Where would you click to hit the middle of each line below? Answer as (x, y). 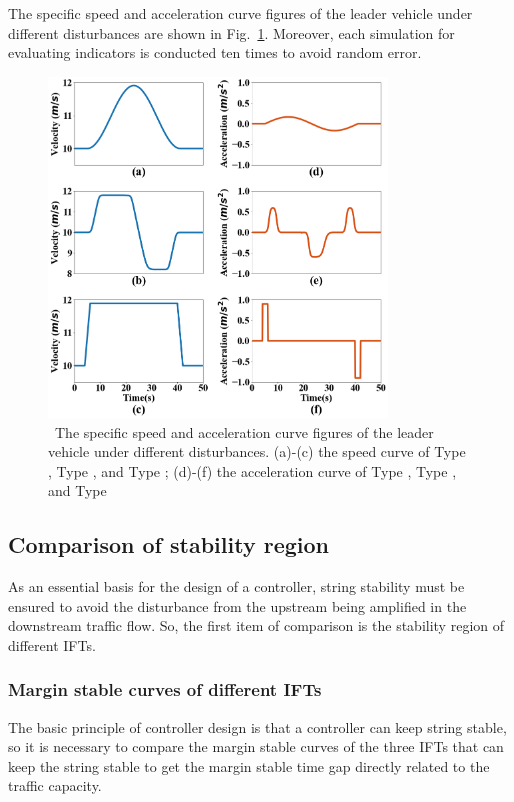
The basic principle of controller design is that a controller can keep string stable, (257, 726)
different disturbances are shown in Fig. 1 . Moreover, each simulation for (231, 32)
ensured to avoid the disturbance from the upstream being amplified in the (237, 605)
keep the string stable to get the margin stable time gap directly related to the (249, 765)
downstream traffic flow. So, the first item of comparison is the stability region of (256, 625)
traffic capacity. (55, 785)
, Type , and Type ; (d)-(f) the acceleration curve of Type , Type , (252, 470)
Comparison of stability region (168, 544)
